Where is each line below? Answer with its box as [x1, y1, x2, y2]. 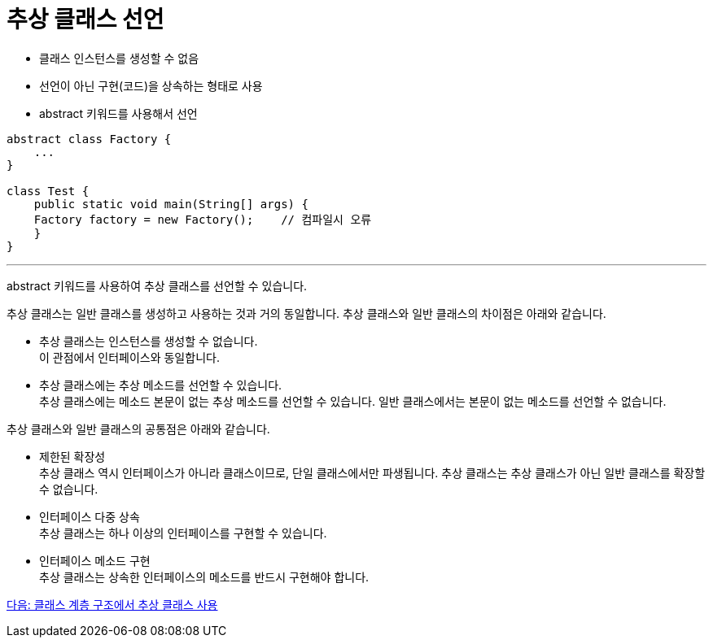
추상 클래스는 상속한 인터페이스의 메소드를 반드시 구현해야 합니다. [39, 569, 370, 584]
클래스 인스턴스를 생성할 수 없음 [39, 50, 199, 65]
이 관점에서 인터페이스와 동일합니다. [39, 350, 220, 364]
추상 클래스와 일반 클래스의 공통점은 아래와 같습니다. [7, 421, 270, 436]
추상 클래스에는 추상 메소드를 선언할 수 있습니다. [39, 377, 282, 392]
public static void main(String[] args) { [33, 197, 308, 211]
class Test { [7, 184, 90, 198]
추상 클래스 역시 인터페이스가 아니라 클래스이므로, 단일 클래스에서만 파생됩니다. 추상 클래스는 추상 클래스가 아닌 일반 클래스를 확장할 [39, 465, 706, 480]
